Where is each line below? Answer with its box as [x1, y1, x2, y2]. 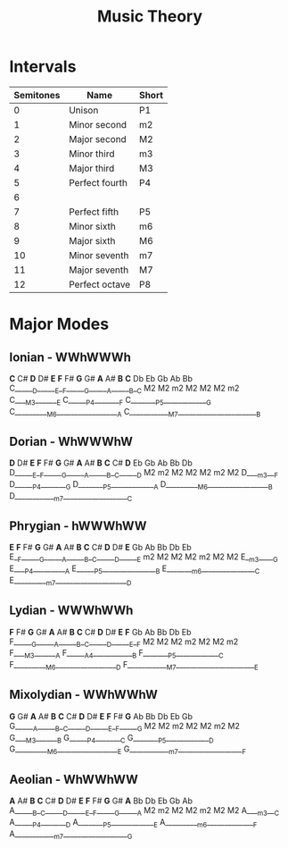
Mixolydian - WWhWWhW [9, 687, 158, 702]
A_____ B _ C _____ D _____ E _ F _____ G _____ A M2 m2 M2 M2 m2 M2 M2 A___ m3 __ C [9, 804, 279, 818]
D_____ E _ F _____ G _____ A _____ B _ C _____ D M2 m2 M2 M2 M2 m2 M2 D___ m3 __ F [9, 467, 279, 480]
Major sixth [68, 234, 116, 247]
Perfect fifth [68, 206, 119, 218]
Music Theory [96, 6, 203, 27]
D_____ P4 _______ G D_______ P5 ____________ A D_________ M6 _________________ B [9, 478, 274, 491]
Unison [68, 104, 99, 116]
